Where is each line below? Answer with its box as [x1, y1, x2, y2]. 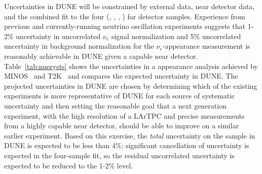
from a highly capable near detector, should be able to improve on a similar [4, 120, 239, 131]
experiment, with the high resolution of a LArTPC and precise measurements [4, 110, 245, 121]
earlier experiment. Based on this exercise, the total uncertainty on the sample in [4, 130, 255, 141]
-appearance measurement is [162, 41, 250, 51]
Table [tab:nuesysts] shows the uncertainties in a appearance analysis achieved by [4, 60, 258, 71]
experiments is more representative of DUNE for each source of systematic [4, 90, 235, 101]
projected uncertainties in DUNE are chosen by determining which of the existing [4, 80, 257, 91]
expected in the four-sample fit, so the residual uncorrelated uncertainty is [4, 150, 235, 160]
